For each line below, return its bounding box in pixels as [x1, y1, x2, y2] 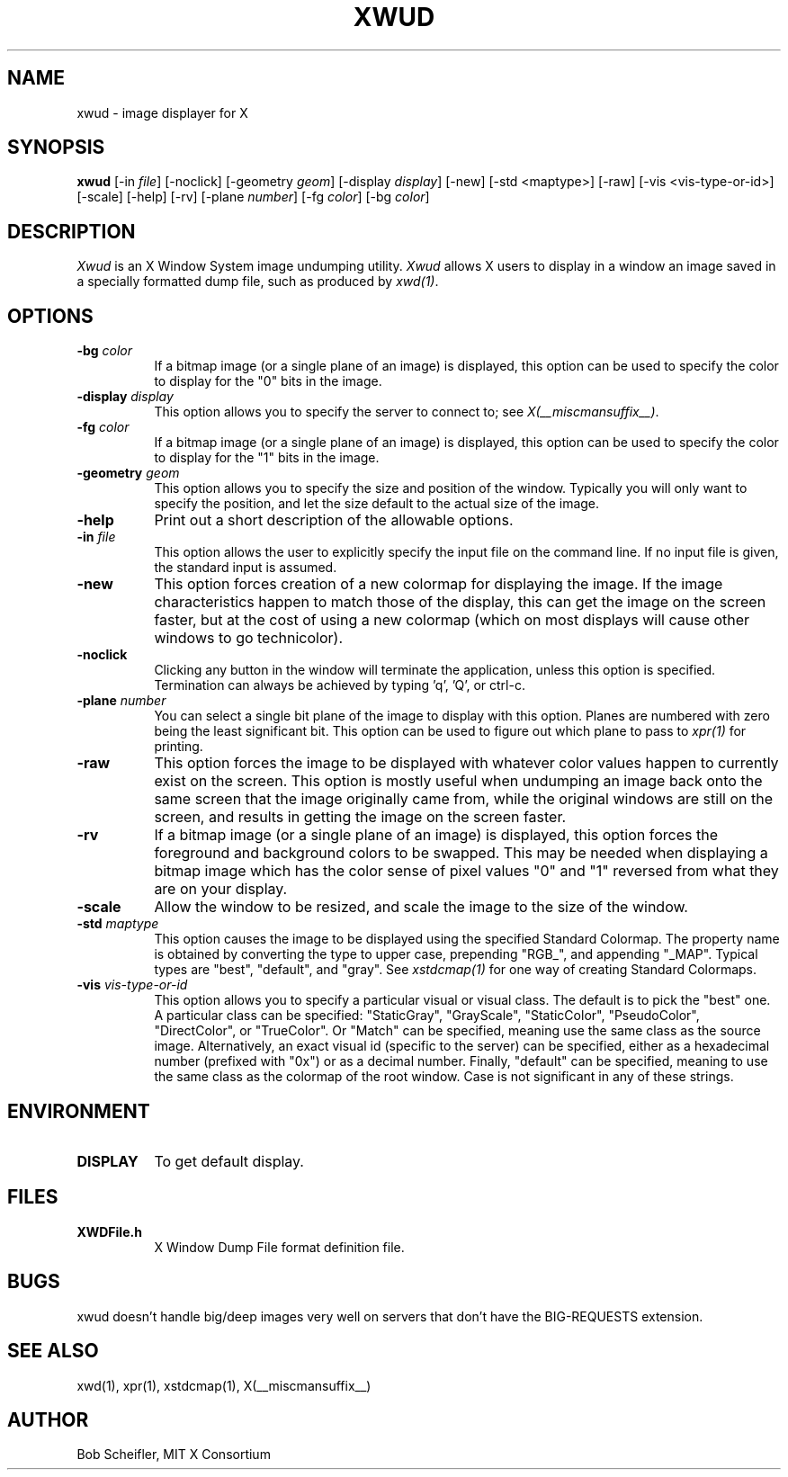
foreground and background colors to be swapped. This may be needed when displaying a [154, 844, 768, 863]
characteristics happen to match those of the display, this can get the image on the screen [154, 593, 766, 612]
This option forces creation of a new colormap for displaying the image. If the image [154, 575, 723, 594]
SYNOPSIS [7, 136, 105, 159]
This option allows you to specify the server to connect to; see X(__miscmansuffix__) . [154, 404, 659, 420]
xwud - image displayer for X [76, 104, 248, 121]
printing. [154, 738, 203, 755]
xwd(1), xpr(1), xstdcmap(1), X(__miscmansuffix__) [76, 1377, 372, 1393]
